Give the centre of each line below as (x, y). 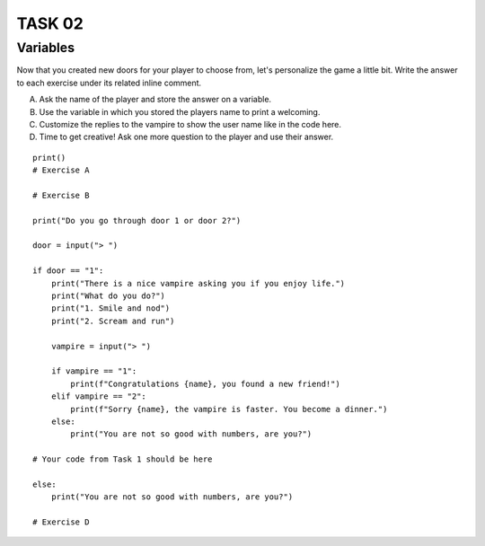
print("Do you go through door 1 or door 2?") (137, 220)
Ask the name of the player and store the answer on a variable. (155, 100)
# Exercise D (61, 522)
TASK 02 (50, 23)
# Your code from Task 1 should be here (123, 459)
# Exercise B (61, 195)
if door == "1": (68, 271)
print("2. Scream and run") (113, 321)
